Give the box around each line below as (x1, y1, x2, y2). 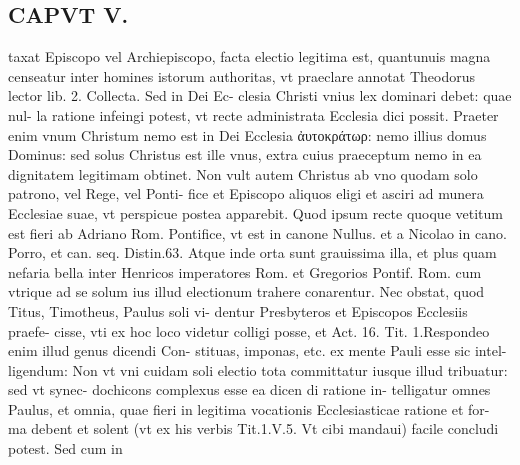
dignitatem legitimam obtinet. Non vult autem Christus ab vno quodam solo (8, 163, 478, 184)
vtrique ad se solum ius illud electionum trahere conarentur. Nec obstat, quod (8, 281, 485, 302)
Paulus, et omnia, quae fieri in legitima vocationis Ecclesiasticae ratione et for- (8, 398, 490, 419)
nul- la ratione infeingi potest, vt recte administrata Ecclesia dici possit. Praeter (8, 104, 499, 125)
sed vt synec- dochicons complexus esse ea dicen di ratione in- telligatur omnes (8, 379, 491, 400)
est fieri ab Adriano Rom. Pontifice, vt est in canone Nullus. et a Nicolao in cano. (8, 222, 507, 243)
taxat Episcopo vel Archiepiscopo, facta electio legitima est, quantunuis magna (8, 46, 491, 67)
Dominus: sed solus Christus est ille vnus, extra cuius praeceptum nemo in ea (8, 144, 482, 165)
